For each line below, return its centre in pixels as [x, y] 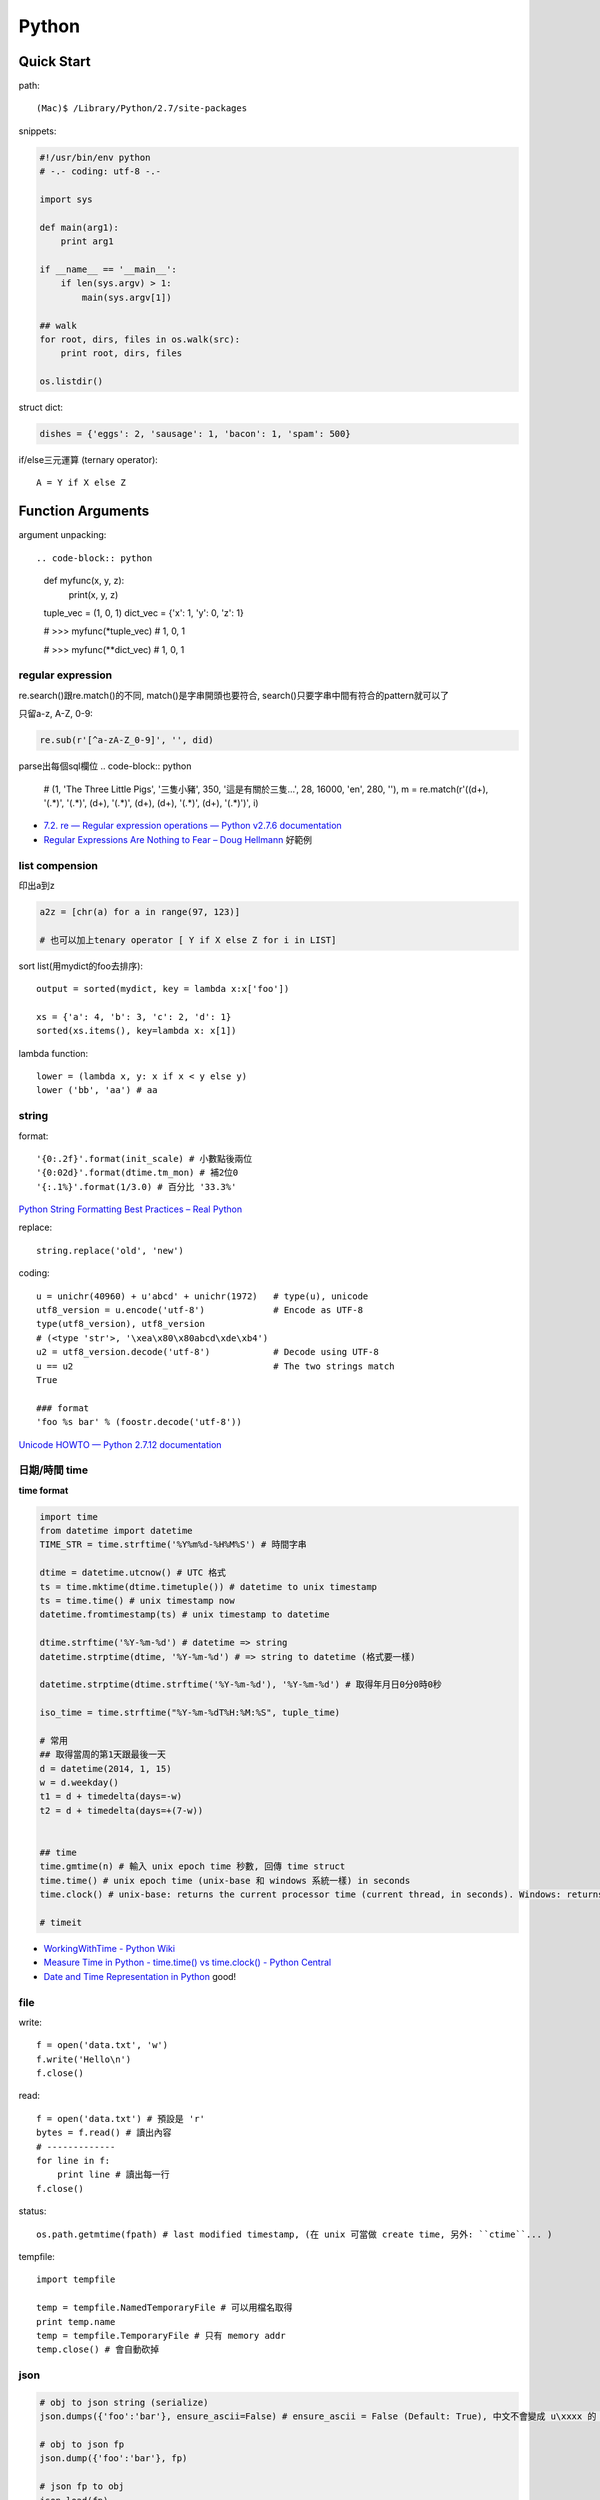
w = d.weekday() [79, 1783]
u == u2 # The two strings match [215, 1366]
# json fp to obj [82, 2486]
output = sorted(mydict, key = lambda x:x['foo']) [163, 989]
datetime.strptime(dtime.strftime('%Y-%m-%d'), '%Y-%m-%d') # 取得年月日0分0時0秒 [240, 1684]
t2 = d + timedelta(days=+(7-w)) [121, 1810]
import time [69, 1516]
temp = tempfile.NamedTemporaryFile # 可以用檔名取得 [164, 2308]
